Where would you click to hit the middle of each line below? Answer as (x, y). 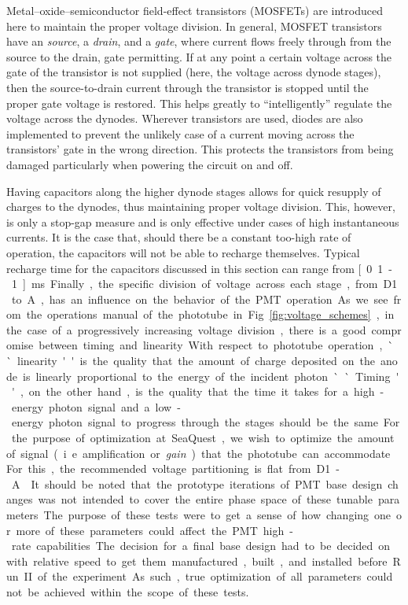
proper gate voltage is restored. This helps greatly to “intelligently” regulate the (199, 103)
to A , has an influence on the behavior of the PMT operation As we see (200, 299)
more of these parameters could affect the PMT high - (154, 530)
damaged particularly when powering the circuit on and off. (150, 164)
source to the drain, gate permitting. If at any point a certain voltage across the (199, 56)
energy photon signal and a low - (96, 406)
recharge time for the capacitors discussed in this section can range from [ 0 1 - (200, 268)
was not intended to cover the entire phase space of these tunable (205, 499)
